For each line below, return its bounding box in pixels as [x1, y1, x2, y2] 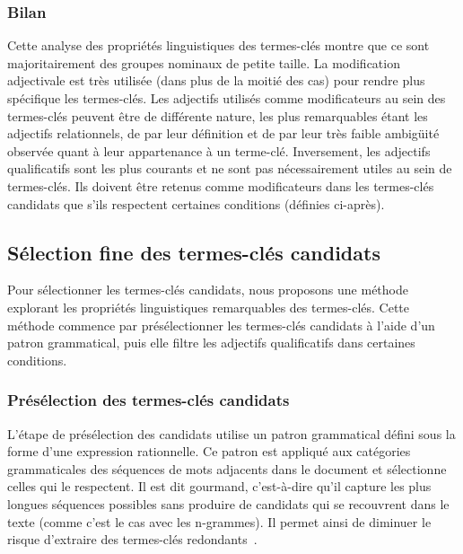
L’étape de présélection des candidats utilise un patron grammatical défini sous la [7, 424, 456, 443]
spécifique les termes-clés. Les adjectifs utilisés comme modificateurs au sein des [7, 89, 446, 107]
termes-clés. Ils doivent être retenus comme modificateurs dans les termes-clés [7, 176, 434, 195]
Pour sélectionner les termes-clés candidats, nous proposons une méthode [7, 280, 408, 299]
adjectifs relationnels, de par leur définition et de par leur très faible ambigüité [7, 124, 440, 143]
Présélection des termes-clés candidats [7, 389, 290, 411]
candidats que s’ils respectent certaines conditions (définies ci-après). [7, 194, 385, 213]
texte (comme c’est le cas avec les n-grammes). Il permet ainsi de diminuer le [7, 512, 432, 531]
